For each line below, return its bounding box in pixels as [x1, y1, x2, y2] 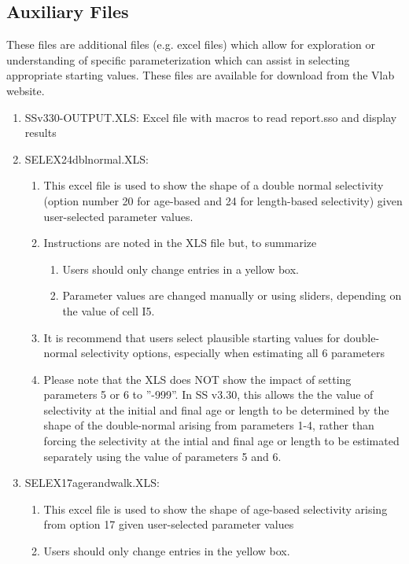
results [24, 124, 57, 141]
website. [6, 82, 45, 98]
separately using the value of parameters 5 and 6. [43, 448, 282, 464]
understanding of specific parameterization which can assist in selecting [6, 51, 350, 68]
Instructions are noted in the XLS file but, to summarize [43, 234, 317, 251]
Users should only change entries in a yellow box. [62, 260, 299, 277]
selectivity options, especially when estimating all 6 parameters [81, 345, 385, 361]
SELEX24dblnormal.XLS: [24, 150, 149, 167]
